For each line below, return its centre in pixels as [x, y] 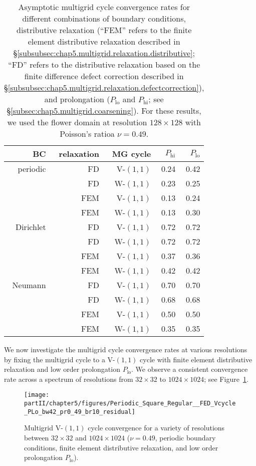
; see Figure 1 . [226, 379]
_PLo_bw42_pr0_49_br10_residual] [80, 412]
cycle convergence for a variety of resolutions [156, 428]
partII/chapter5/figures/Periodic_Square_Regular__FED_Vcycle [130, 404]
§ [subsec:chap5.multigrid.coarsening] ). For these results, [104, 110]
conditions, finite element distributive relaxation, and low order [121, 447]
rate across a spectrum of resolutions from [69, 379]
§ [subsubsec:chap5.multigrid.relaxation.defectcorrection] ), [104, 87]
